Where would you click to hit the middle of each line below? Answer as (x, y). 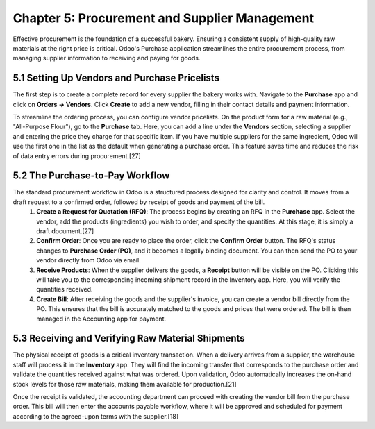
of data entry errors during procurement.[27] (77, 155)
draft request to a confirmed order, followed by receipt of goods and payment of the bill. (139, 202)
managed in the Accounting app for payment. (101, 319)
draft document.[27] (65, 231)
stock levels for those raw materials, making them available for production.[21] (125, 384)
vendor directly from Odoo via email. (89, 260)
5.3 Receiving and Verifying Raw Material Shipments (129, 338)
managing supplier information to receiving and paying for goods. (107, 58)
